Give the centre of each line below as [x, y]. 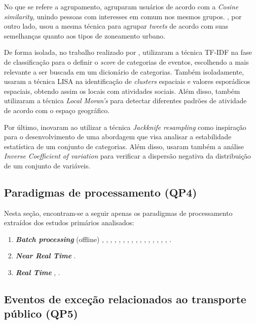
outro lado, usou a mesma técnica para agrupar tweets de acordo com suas [116, 26]
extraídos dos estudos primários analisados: [69, 223]
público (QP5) [41, 313]
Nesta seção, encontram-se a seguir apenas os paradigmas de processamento [118, 213]
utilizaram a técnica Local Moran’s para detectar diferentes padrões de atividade [125, 101]
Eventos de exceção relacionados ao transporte [125, 299]
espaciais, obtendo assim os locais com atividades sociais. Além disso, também [122, 91]
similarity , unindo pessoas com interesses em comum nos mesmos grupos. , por [123, 16]
